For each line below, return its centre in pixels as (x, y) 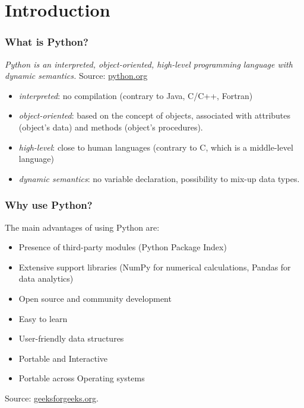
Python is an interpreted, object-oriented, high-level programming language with (149, 64)
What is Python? (47, 42)
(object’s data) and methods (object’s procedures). (111, 127)
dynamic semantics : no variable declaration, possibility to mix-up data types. (159, 178)
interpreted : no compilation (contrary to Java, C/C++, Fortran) (136, 95)
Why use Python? (49, 205)
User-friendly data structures (71, 338)
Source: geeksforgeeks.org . (52, 398)
